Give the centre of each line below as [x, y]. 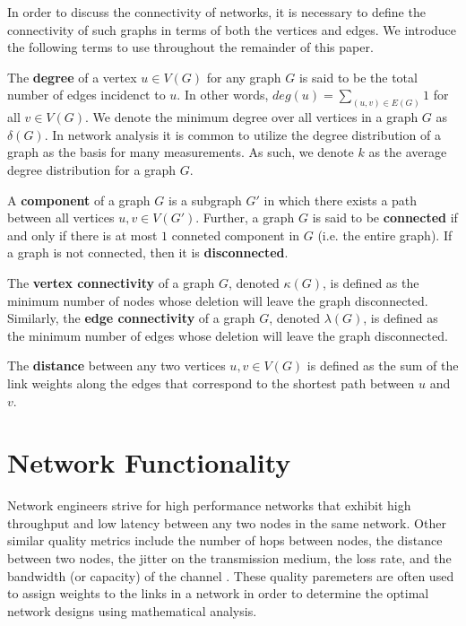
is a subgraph [205, 200]
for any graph [244, 77]
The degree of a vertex [72, 77]
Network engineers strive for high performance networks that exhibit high [209, 505]
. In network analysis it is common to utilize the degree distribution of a [242, 134]
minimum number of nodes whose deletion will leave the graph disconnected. [218, 300]
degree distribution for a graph [92, 170]
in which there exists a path [341, 200]
